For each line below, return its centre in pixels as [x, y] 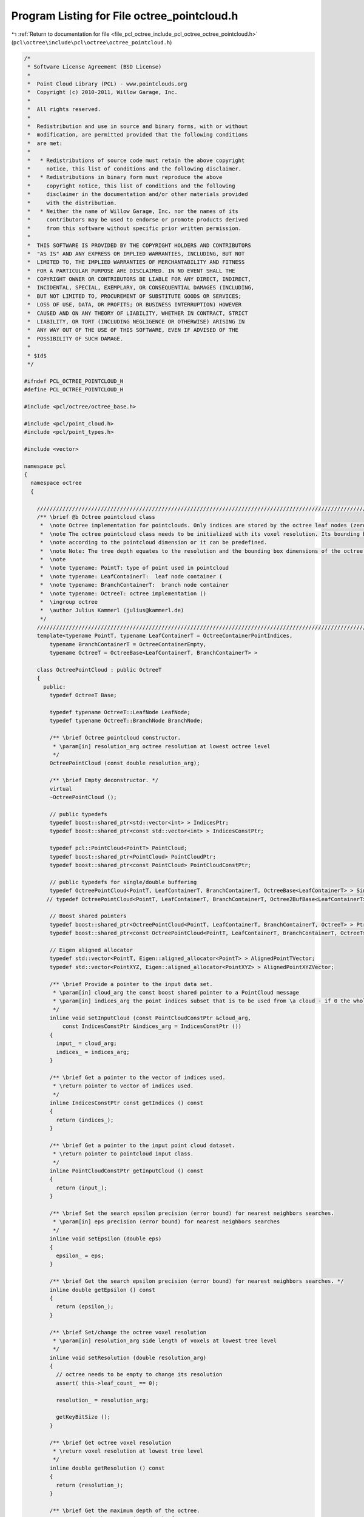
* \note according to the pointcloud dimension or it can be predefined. [153, 542]
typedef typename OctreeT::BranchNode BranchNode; [126, 721]
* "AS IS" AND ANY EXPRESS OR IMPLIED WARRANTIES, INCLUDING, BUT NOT [136, 254]
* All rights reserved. [64, 110]
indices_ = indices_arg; [93, 1052]
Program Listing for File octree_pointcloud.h [125, 16]
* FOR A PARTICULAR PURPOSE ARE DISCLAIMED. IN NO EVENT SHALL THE [131, 271]
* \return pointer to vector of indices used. [123, 1086]
